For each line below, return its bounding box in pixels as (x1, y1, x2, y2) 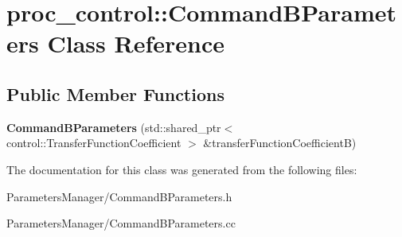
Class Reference (47, 27, 224, 60)
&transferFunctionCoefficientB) (203, 134, 357, 151)
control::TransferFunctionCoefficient (6, 134, 181, 151)
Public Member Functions (6, 81, 224, 106)
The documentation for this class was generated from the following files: (6, 161, 357, 177)
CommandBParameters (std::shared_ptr (6, 118, 221, 135)
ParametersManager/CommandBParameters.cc (6, 215, 236, 231)
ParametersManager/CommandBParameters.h (6, 188, 232, 204)
